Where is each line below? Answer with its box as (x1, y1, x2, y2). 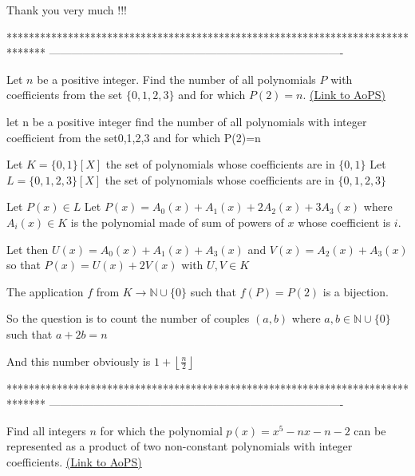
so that (6, 256, 41, 273)
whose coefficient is (298, 213, 391, 230)
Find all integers (6, 422, 86, 438)
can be (354, 422, 386, 438)
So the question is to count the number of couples (6, 310, 250, 327)
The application (6, 283, 84, 299)
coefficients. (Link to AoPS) (6, 453, 142, 470)
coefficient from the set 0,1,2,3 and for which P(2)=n (6, 129, 261, 145)
